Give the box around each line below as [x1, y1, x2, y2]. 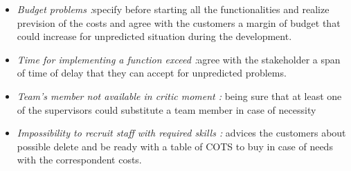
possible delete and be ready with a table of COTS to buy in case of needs [17, 139, 333, 153]
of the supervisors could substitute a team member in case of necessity [17, 102, 316, 117]
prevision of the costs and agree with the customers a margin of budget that [17, 15, 341, 30]
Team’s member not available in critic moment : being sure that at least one [17, 88, 342, 103]
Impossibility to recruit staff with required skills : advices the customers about [17, 125, 346, 140]
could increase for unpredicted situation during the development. [17, 29, 292, 43]
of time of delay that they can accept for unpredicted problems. [17, 66, 287, 80]
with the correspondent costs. [17, 152, 142, 167]
